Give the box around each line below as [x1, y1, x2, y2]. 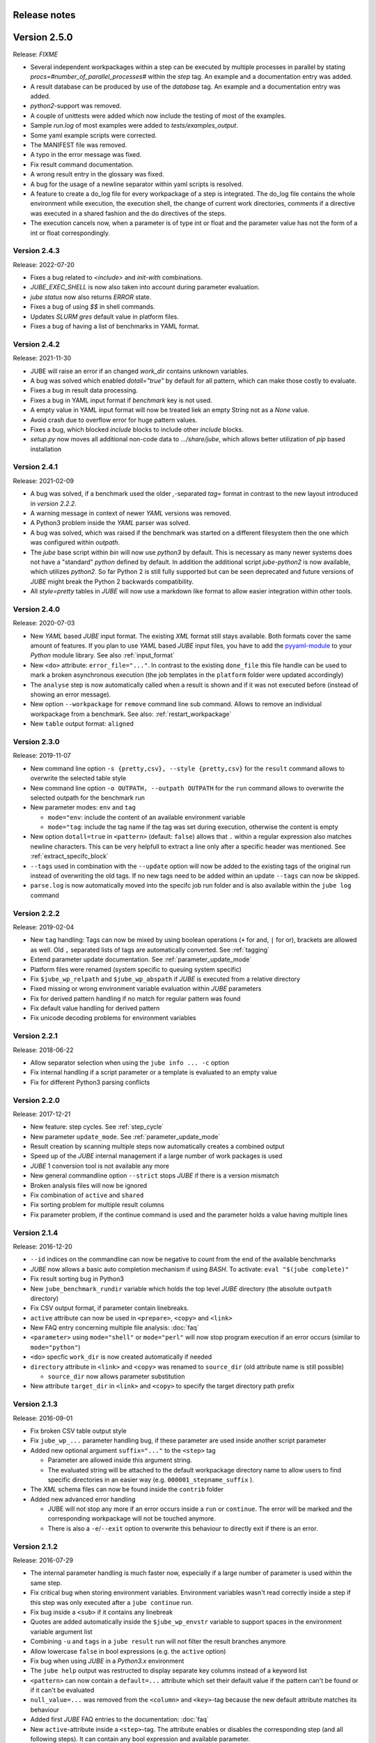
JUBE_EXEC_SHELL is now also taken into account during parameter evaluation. [30, 283, 260, 291]
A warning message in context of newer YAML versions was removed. [30, 509, 231, 517]
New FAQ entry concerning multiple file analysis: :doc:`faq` [30, 1323, 199, 1332]
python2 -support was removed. [30, 102, 122, 110]
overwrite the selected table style [30, 774, 127, 782]
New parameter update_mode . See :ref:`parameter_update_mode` [30, 1132, 221, 1141]
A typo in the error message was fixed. [30, 151, 142, 159]
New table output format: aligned [30, 720, 134, 728]
